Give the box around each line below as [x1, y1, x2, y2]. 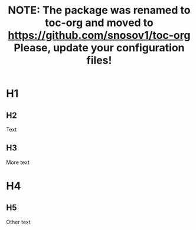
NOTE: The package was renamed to [8, 4, 191, 17]
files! [86, 54, 112, 67]
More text [6, 159, 30, 166]
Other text [6, 218, 31, 225]
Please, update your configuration [14, 41, 185, 55]
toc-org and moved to [45, 16, 153, 29]
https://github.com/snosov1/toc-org [8, 29, 191, 42]
